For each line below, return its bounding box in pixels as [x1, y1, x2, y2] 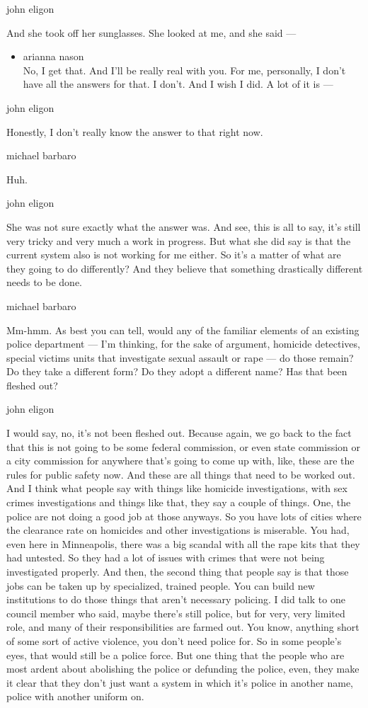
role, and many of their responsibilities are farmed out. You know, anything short [6, 619, 360, 634]
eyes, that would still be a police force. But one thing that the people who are [6, 647, 345, 662]
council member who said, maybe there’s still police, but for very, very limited [6, 605, 345, 620]
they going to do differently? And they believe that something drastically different [6, 261, 363, 275]
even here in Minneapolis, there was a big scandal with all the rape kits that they [6, 536, 360, 551]
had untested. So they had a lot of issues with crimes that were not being [6, 550, 325, 565]
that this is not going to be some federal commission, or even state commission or [6, 439, 360, 454]
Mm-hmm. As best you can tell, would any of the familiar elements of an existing [6, 322, 360, 337]
